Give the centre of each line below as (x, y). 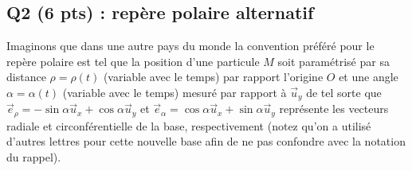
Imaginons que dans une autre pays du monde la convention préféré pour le (190, 46)
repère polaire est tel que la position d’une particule (133, 61)
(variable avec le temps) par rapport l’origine (213, 77)
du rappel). (34, 157)
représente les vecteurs (334, 109)
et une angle (369, 77)
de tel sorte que (344, 92)
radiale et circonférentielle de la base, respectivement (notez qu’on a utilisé (189, 125)
